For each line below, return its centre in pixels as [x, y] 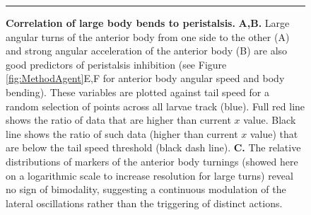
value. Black [270, 120]
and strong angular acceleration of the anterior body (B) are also [147, 51]
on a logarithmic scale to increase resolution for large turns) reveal [149, 175]
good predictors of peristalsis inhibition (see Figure [116, 64]
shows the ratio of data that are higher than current [118, 120]
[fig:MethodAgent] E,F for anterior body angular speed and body [145, 78]
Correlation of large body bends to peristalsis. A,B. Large [148, 23]
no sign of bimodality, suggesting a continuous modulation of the [146, 189]
